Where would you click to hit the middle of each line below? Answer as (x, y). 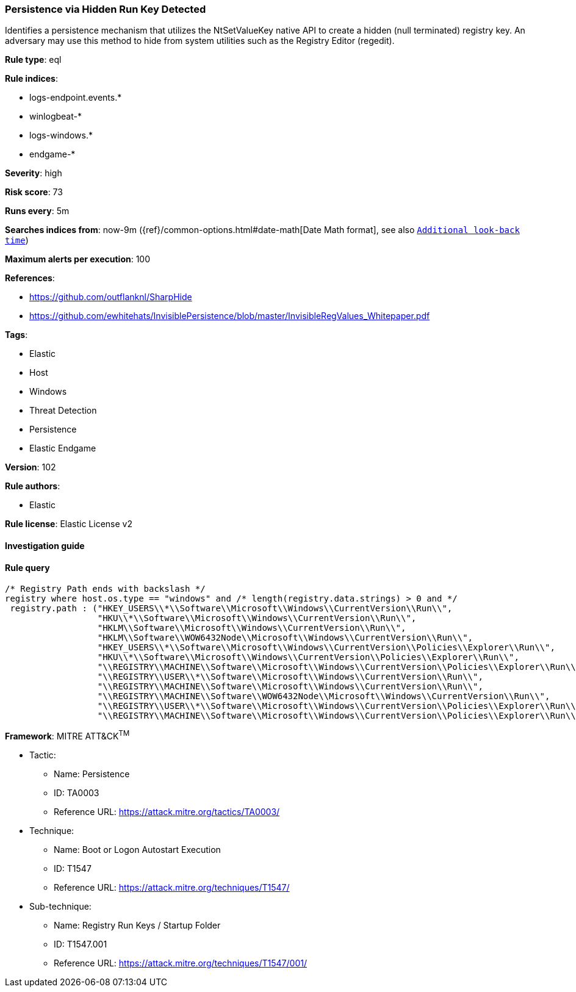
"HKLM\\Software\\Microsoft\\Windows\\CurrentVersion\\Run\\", (252, 628)
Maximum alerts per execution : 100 (78, 259)
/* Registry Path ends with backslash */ (105, 589)
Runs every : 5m (37, 211)
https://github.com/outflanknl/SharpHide (111, 297)
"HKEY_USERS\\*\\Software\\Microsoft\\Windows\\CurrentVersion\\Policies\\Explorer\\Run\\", (326, 648)
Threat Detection (63, 411)
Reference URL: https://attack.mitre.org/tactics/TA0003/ (167, 811)
